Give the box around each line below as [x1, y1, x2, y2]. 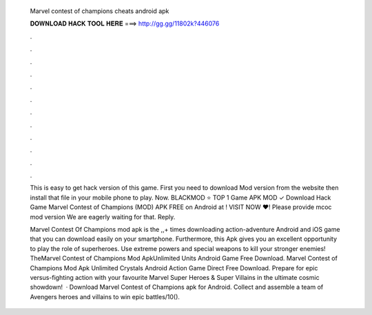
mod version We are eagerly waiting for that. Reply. [30, 213, 176, 221]
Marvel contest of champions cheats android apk [30, 7, 169, 15]
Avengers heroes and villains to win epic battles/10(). [30, 292, 180, 301]
